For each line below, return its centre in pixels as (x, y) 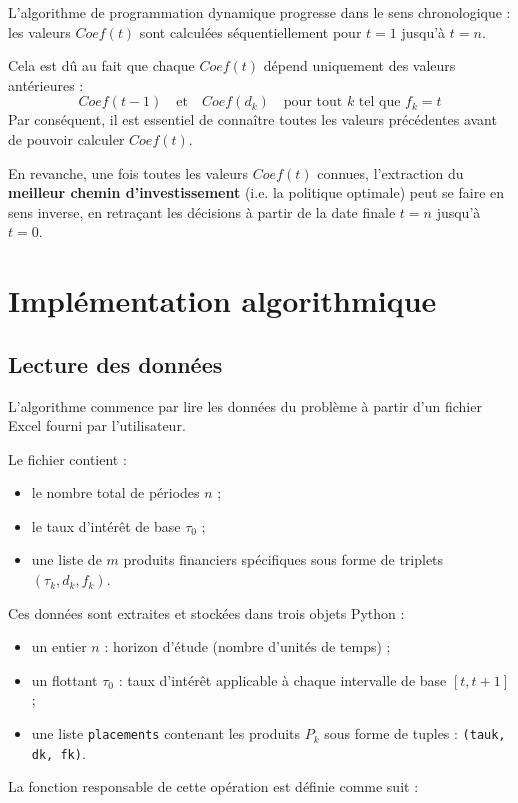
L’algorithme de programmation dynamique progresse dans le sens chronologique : (259, 12)
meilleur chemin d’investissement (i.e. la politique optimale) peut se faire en (256, 192)
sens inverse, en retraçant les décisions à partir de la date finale (202, 211)
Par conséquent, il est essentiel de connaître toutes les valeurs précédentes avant (252, 119)
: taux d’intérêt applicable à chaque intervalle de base (282, 679)
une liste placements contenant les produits (166, 733)
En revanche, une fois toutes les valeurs (128, 172)
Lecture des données (115, 363)
